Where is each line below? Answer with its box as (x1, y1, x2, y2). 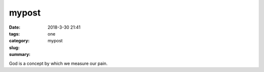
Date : (9, 24, 21, 30)
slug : (9, 44, 20, 51)
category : (9, 38, 30, 44)
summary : (9, 52, 31, 57)
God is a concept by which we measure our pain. (9, 60, 108, 66)
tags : (9, 31, 20, 36)
